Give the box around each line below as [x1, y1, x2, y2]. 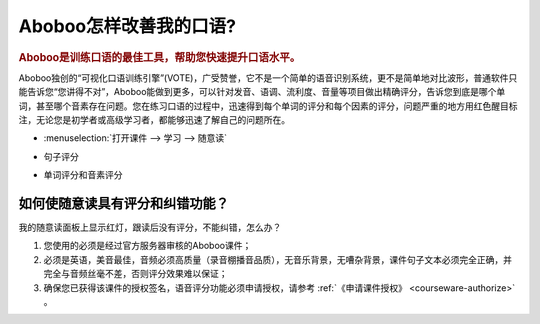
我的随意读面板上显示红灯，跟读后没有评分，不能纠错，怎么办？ [18, 221, 282, 234]
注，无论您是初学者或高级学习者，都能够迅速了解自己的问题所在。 [18, 113, 290, 125]
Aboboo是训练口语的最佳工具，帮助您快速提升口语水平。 [18, 50, 301, 64]
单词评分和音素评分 [43, 169, 123, 181]
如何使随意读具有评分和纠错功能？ [18, 195, 229, 212]
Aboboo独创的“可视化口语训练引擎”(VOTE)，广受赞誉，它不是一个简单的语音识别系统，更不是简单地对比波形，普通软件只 [18, 71, 518, 84]
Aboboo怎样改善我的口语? [18, 15, 237, 37]
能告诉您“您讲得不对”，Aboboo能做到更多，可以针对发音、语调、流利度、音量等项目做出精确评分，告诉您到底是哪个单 [18, 86, 506, 98]
